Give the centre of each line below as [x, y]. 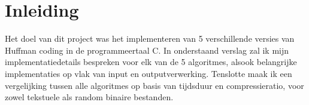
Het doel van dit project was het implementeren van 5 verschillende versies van [150, 38]
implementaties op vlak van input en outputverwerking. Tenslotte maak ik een [149, 73]
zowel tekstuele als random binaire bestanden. [89, 97]
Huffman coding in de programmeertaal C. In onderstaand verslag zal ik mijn [147, 50]
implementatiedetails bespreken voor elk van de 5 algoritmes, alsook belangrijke [151, 62]
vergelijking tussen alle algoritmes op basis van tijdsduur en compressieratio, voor [154, 85]
